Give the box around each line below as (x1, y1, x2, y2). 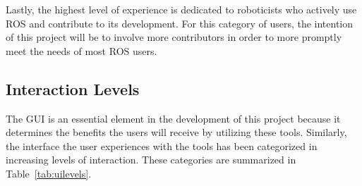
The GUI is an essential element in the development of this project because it (6, 111, 341, 125)
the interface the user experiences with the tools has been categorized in (6, 138, 318, 153)
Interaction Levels (6, 77, 140, 99)
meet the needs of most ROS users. (6, 43, 157, 58)
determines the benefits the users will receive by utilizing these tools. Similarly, (6, 125, 347, 139)
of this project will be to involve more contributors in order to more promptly (6, 30, 342, 44)
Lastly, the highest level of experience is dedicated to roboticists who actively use (6, 2, 357, 16)
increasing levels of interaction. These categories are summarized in (6, 152, 296, 167)
